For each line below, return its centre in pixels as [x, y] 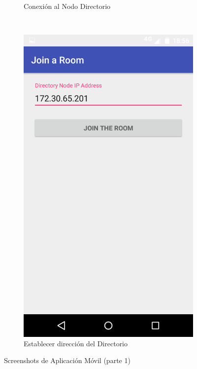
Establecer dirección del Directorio [76, 344]
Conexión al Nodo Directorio [67, 6]
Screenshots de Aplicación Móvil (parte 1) [67, 360]
